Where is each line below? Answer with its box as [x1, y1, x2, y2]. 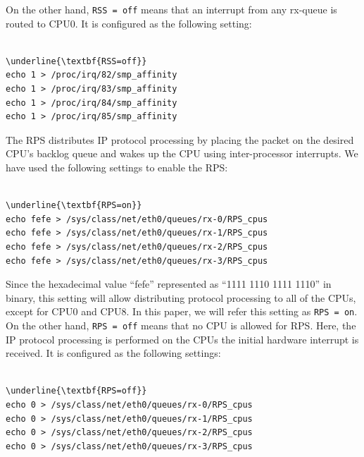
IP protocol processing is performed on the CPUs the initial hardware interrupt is [6, 331, 359, 346]
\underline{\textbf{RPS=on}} [6, 200, 142, 211]
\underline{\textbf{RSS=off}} [6, 56, 147, 66]
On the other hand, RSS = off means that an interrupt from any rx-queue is [6, 2, 337, 16]
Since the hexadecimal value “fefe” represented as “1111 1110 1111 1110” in [6, 276, 332, 291]
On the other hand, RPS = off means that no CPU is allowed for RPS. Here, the [6, 318, 356, 332]
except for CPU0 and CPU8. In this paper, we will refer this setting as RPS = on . [6, 304, 358, 319]
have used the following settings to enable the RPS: [6, 160, 228, 174]
